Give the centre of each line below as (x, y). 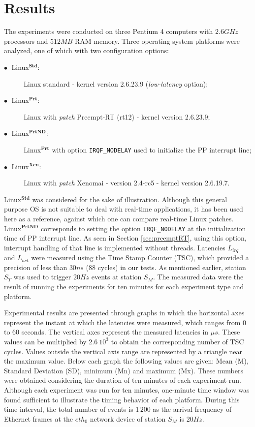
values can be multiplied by (45, 341)
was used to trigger (42, 277)
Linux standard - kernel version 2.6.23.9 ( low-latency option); (116, 83)
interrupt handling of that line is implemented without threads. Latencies (115, 247)
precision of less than (36, 267)
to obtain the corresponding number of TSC (177, 341)
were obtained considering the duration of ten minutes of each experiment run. (123, 380)
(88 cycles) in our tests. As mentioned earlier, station (166, 267)
